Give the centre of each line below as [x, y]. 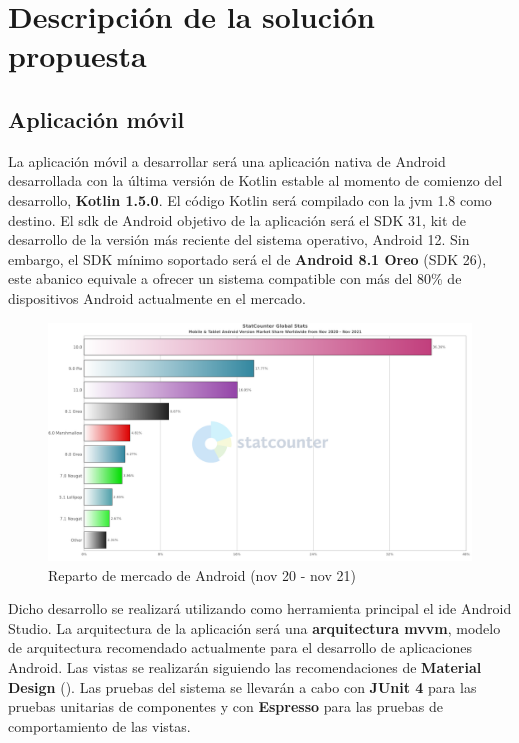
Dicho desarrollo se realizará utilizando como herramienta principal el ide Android [260, 608]
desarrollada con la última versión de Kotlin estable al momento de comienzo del [255, 180]
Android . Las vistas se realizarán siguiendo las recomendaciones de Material [245, 666]
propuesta [77, 55]
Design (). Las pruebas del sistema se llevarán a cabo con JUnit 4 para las [242, 686]
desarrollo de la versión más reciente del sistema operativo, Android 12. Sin [239, 239]
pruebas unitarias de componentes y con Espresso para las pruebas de [225, 706]
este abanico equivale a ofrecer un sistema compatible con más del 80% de [235, 278]
